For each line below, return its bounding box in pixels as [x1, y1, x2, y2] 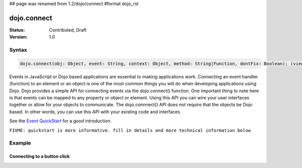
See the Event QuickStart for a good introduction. [9, 118, 112, 124]
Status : [9, 27, 25, 33]
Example [9, 139, 31, 146]
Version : [9, 34, 28, 40]
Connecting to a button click [9, 153, 70, 159]
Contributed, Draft [49, 27, 87, 33]
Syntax [9, 47, 27, 54]
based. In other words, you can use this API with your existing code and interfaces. [9, 108, 181, 115]
